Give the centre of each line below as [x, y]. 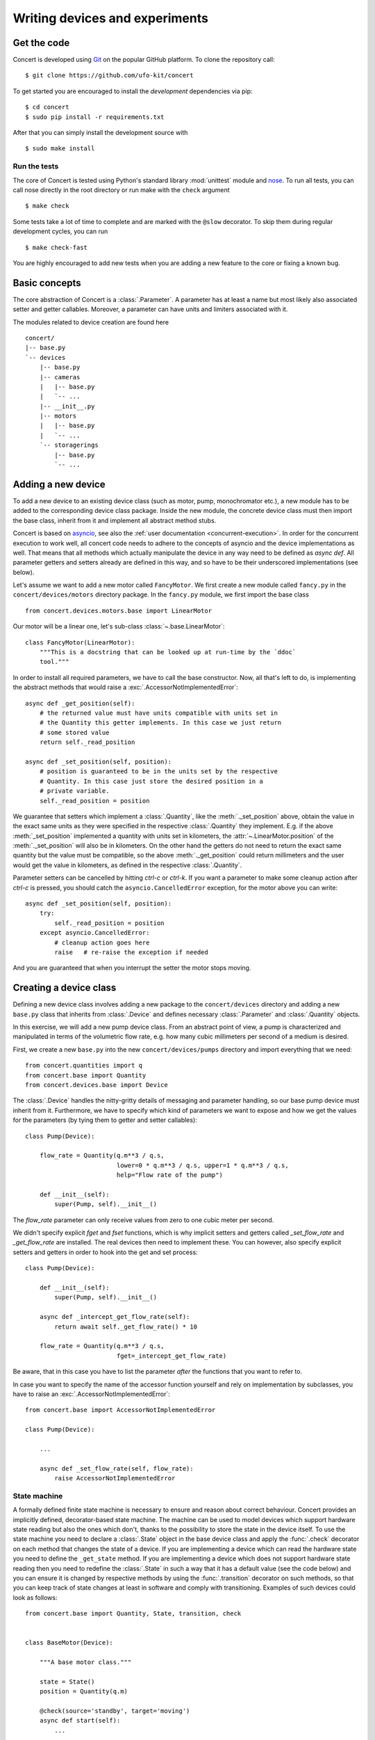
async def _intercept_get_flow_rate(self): [115, 1317]
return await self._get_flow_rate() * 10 [126, 1327]
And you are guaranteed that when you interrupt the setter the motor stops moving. [132, 968]
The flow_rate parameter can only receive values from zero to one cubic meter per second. [143, 1220]
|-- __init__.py [67, 406]
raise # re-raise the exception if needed [131, 952]
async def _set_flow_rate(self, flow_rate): [116, 1468]
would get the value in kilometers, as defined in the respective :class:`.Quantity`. [127, 865]
